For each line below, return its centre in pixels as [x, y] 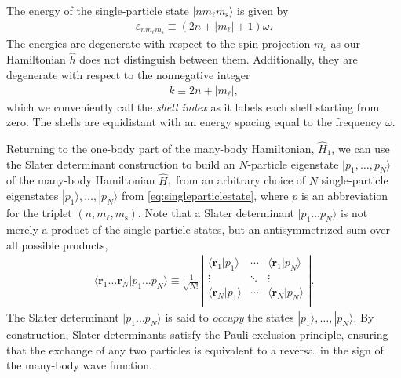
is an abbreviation [344, 196]
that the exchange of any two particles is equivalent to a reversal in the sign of [195, 349]
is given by [262, 10]
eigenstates [33, 196]
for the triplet [39, 213]
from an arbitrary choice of [241, 180]
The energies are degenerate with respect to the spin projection [159, 44]
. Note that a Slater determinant [216, 213]
